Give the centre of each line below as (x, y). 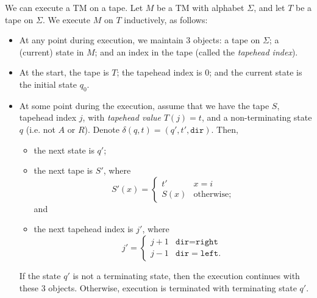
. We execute (66, 19)
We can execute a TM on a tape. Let (74, 7)
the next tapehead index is (84, 229)
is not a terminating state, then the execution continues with (186, 275)
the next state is (64, 150)
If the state (40, 275)
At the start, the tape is (64, 72)
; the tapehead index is (159, 72)
